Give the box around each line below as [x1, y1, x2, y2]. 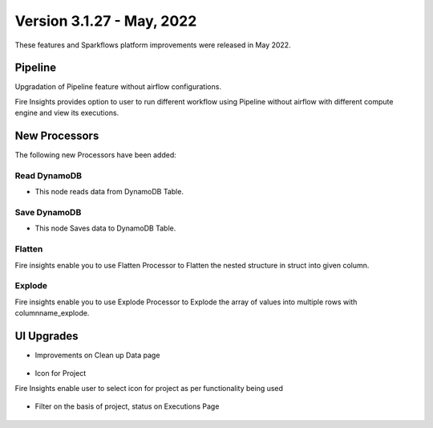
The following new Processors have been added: [14, 150, 176, 160]
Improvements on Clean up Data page [34, 350, 160, 360]
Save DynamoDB [14, 207, 82, 218]
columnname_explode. [14, 308, 90, 318]
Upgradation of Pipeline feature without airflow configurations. [14, 82, 222, 92]
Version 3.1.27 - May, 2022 [14, 12, 197, 30]
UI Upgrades [14, 329, 79, 343]
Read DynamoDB [14, 169, 83, 181]
